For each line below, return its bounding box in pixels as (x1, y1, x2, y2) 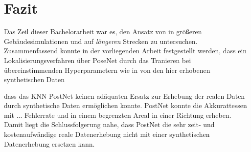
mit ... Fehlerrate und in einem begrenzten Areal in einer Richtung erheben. (4, 109, 231, 120)
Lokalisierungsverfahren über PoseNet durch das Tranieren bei (4, 55, 191, 65)
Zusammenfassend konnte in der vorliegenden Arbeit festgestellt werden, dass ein (4, 45, 247, 56)
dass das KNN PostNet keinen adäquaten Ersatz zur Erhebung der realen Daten (4, 90, 245, 101)
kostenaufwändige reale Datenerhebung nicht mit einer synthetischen (4, 129, 210, 139)
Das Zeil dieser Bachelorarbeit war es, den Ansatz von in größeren (4, 26, 202, 37)
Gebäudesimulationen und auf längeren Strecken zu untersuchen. (4, 36, 198, 46)
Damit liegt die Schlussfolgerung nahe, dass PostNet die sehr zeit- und (4, 119, 215, 130)
